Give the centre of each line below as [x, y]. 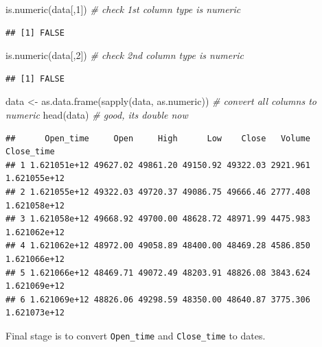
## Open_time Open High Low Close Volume [158, 138]
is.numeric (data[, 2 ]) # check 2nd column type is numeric [125, 55]
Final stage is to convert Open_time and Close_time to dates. [136, 335]
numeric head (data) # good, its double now [97, 114]
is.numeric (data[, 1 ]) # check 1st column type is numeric [123, 9]
